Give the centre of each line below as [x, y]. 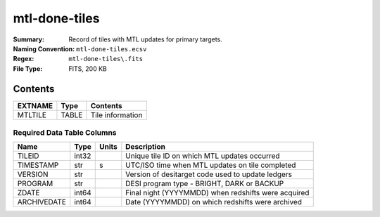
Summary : [29, 39]
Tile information [116, 114]
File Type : [28, 68]
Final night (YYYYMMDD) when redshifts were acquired [217, 193]
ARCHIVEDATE [42, 202]
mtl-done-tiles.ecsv [112, 49]
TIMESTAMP [38, 165]
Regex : [24, 59]
